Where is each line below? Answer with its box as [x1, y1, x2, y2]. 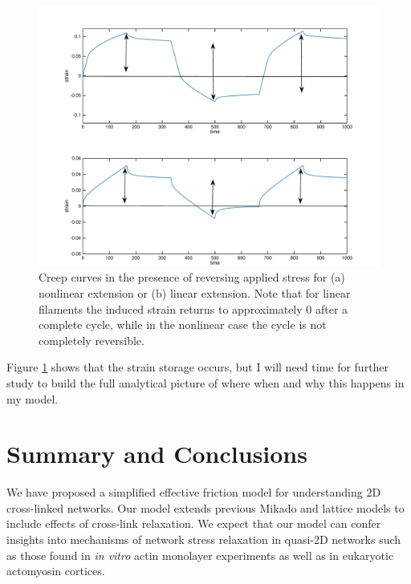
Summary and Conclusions [6, 437, 307, 470]
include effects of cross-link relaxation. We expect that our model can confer [6, 515, 381, 532]
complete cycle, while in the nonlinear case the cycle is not [39, 316, 327, 333]
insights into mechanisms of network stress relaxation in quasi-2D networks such [6, 531, 401, 548]
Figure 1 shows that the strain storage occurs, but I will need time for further [6, 359, 389, 375]
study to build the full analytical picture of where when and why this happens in [6, 374, 405, 391]
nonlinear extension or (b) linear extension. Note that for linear [39, 284, 351, 301]
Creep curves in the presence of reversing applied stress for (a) [39, 269, 345, 286]
